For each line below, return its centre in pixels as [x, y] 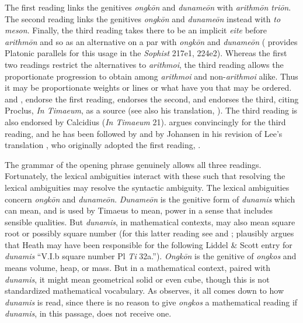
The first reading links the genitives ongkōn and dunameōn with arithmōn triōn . [148, 7]
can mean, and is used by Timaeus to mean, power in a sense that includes [139, 210]
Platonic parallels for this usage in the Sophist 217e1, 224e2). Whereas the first [146, 53]
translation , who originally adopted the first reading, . [103, 145]
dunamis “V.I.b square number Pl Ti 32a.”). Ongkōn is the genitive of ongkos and [151, 256]
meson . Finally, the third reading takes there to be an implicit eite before [136, 30]
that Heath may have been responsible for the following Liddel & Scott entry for [149, 244]
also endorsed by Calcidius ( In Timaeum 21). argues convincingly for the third [145, 121]
